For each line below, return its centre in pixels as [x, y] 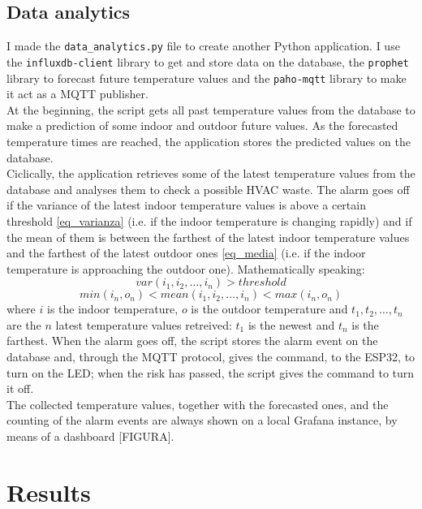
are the [24, 324]
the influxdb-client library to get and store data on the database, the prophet [208, 61]
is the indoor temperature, [112, 309]
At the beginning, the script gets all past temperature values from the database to [211, 109]
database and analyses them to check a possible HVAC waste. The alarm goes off [208, 189]
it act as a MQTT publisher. [78, 94]
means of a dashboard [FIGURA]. [90, 436]
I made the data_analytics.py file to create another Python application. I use [203, 46]
